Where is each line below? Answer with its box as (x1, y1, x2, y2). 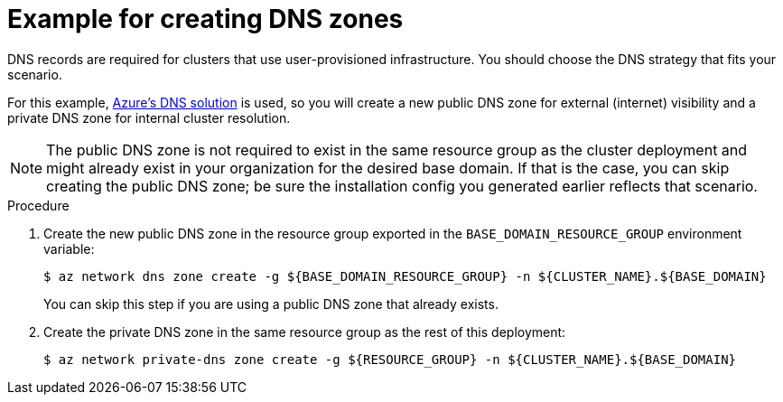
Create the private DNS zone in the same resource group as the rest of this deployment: (43, 323, 566, 340)
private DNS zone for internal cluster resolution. (7, 109, 291, 126)
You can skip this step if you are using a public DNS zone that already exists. (43, 295, 499, 312)
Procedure (7, 197, 70, 213)
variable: (43, 240, 95, 257)
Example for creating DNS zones (7, 4, 404, 34)
